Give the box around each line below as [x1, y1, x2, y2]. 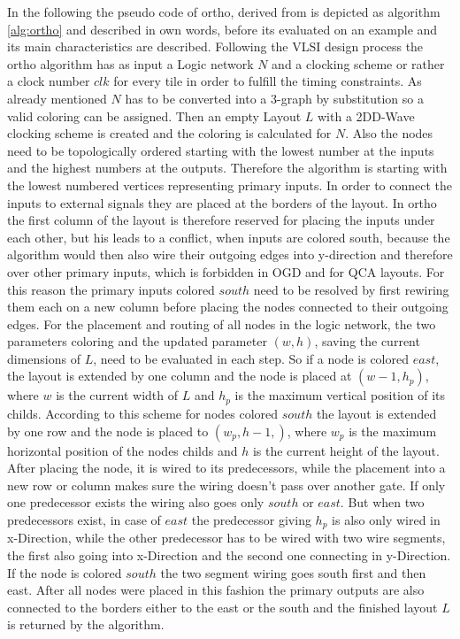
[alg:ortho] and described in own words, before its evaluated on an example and [7, 19, 438, 38]
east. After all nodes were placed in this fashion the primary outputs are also [7, 581, 425, 599]
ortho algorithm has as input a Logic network [7, 54, 254, 73]
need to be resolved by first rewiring [253, 280, 449, 298]
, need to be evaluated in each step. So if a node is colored [93, 349, 409, 367]
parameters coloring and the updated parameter [7, 332, 267, 350]
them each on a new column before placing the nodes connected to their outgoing [7, 297, 448, 316]
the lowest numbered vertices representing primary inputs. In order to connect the [7, 175, 453, 194]
